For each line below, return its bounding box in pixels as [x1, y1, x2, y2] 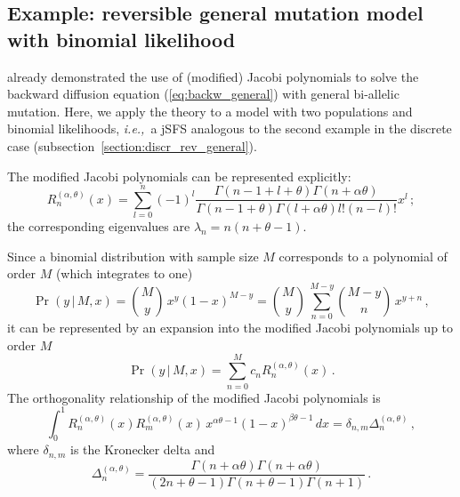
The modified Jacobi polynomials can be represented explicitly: [7, 166, 351, 185]
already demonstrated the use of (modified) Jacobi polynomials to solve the [7, 67, 419, 85]
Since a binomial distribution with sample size [7, 246, 259, 265]
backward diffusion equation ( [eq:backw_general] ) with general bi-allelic [7, 84, 399, 103]
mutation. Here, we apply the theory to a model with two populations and [7, 101, 413, 120]
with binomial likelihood [7, 25, 236, 52]
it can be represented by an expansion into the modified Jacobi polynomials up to [7, 318, 454, 337]
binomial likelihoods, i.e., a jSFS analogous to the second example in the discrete [7, 119, 452, 138]
